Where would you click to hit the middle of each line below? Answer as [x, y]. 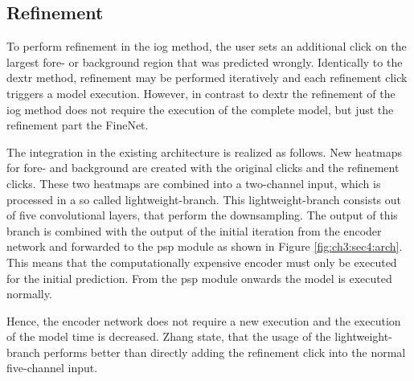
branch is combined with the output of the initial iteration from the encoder [194, 230]
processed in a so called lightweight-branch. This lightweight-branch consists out [204, 199]
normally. [29, 294]
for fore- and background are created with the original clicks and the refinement [203, 168]
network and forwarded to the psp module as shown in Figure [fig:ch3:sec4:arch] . [205, 246]
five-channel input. [52, 368]
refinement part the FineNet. [78, 125]
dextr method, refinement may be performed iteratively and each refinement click [207, 78]
